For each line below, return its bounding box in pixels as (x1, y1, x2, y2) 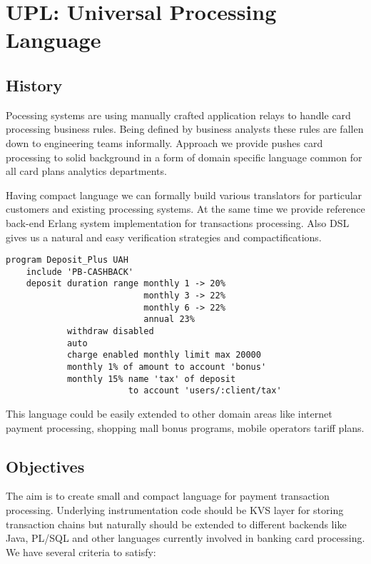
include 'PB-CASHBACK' (26, 266, 133, 277)
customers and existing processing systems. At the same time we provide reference (6, 201, 365, 216)
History (6, 74, 63, 96)
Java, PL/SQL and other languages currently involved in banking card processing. (6, 530, 365, 545)
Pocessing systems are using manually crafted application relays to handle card (6, 107, 351, 122)
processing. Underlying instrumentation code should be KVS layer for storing (6, 502, 344, 517)
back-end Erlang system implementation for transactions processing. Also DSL (6, 215, 350, 230)
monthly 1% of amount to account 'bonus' (66, 362, 267, 373)
